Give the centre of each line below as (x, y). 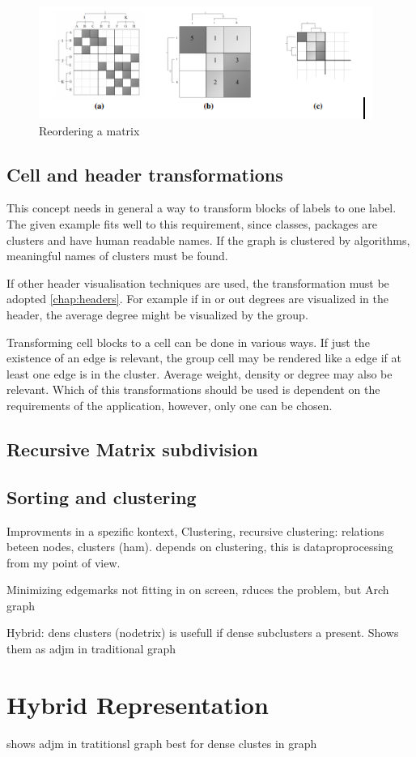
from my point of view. (64, 562)
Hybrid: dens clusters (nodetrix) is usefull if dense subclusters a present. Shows (203, 633)
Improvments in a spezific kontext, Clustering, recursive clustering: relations (195, 530)
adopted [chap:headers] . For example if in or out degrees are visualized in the (197, 299)
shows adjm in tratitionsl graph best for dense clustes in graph (162, 743)
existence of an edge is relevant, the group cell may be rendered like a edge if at (204, 358)
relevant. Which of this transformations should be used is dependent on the (193, 389)
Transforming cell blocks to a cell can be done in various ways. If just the (188, 342)
